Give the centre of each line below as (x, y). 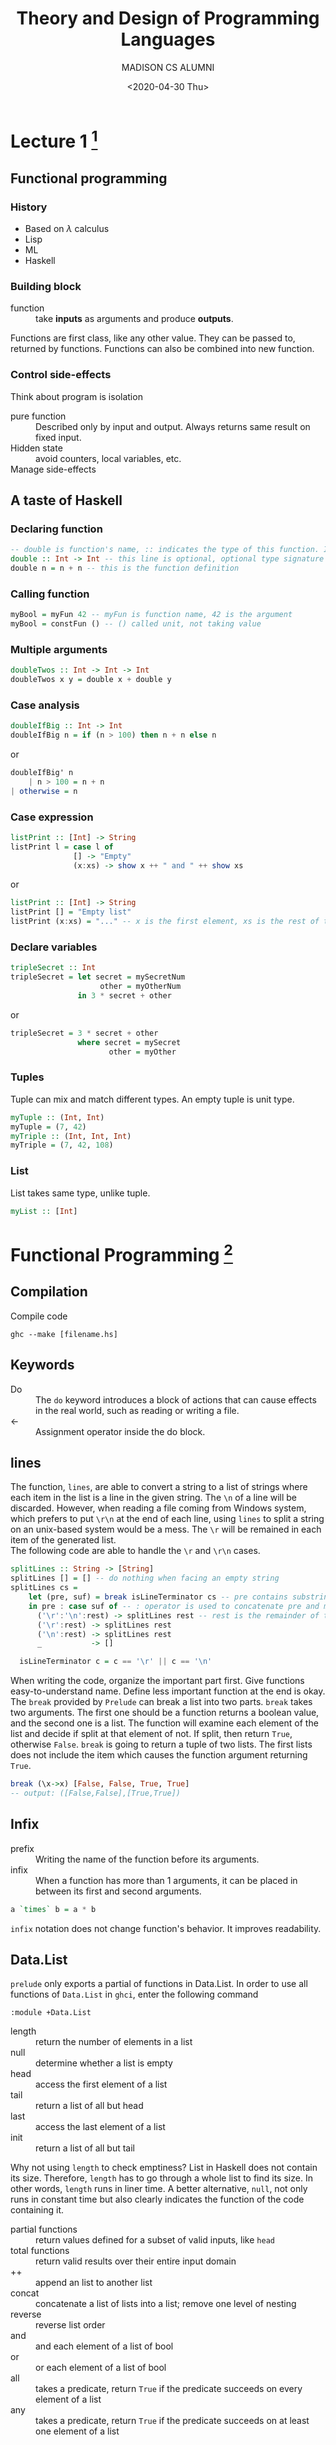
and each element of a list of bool (104, 2346)
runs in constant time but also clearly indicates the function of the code (157, 2199)
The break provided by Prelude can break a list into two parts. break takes (161, 1702)
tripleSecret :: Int (53, 968)
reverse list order (70, 2325)
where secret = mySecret (129, 1042)
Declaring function (56, 529)
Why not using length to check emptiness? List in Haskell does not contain (164, 2168)
